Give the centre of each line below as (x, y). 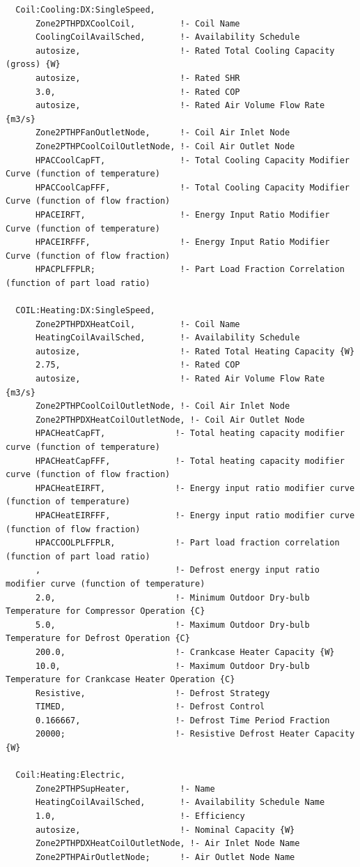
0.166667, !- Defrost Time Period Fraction (182, 720)
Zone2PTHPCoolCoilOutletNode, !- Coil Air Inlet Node (163, 406)
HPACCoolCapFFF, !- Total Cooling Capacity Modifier (192, 187)
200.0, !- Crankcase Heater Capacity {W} (185, 652)
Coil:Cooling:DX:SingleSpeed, (85, 10)
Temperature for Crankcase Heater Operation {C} (120, 680)
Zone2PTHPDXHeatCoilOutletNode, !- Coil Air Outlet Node (170, 420)
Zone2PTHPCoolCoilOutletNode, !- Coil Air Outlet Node (165, 146)
